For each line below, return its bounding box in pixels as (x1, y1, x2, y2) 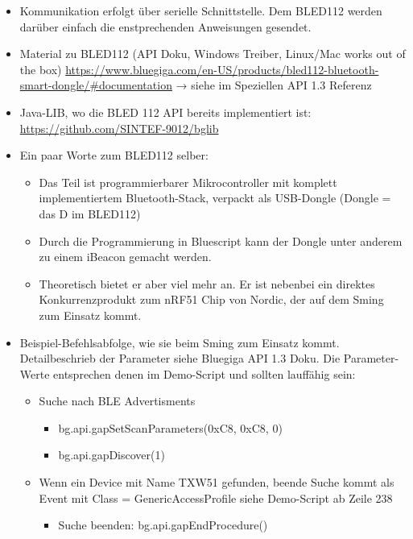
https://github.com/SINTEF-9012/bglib (19, 119, 219, 136)
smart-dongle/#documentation (19, 77, 172, 93)
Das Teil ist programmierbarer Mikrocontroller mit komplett (39, 173, 337, 190)
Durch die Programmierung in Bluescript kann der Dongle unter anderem (39, 232, 403, 249)
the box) (19, 60, 62, 77)
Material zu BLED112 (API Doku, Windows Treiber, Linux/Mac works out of (19, 45, 406, 62)
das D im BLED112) (39, 205, 141, 222)
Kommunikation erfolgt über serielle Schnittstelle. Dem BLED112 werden (19, 2, 382, 19)
